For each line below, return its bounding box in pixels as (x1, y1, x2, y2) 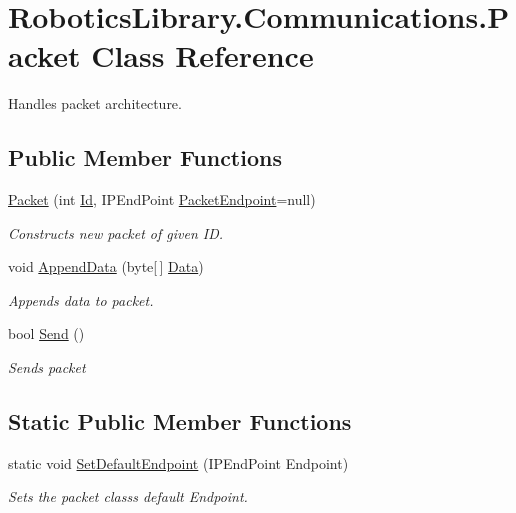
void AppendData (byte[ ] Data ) (8, 256, 204, 277)
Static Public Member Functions (8, 406, 352, 437)
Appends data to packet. (8, 289, 154, 310)
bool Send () (8, 323, 85, 344)
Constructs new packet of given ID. (8, 222, 224, 243)
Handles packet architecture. (8, 93, 182, 114)
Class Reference (91, 35, 314, 76)
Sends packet (8, 357, 86, 378)
